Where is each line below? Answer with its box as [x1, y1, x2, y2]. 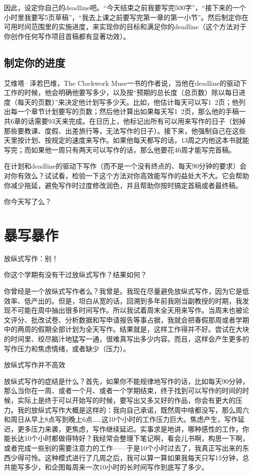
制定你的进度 [4, 55, 65, 70]
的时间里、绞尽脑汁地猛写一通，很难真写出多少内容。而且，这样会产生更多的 [4, 333, 249, 343]
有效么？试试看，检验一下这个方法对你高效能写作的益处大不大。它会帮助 [17, 170, 249, 180]
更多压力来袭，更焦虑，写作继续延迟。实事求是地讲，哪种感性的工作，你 [17, 423, 249, 434]
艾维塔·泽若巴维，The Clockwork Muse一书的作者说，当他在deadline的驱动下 [4, 77, 247, 88]
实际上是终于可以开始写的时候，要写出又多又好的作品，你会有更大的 [17, 395, 235, 405]
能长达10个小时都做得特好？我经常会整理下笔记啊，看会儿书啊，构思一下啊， [4, 433, 249, 443]
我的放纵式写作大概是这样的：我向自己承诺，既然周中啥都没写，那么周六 [17, 404, 249, 415]
